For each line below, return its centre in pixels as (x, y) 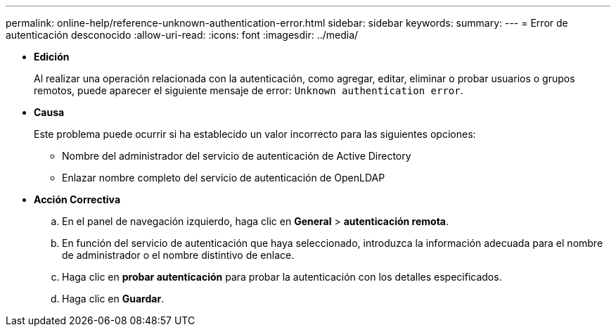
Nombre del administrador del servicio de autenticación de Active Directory (237, 156)
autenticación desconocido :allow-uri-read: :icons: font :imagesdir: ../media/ (182, 35)
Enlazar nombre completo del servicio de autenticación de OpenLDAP (224, 178)
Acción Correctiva (77, 199)
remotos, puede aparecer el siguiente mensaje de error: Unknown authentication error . (249, 90)
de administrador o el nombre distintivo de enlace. (178, 255)
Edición (52, 57)
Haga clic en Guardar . (113, 299)
